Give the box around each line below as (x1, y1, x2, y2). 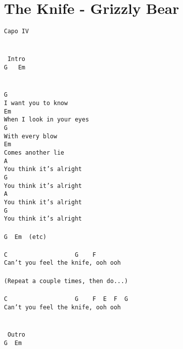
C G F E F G (4, 295, 128, 302)
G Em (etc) (4, 233, 46, 240)
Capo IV (4, 28, 29, 35)
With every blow (4, 132, 57, 140)
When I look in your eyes (4, 116, 89, 123)
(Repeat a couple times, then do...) (4, 277, 128, 285)
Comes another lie (4, 149, 64, 157)
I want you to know (4, 100, 68, 107)
